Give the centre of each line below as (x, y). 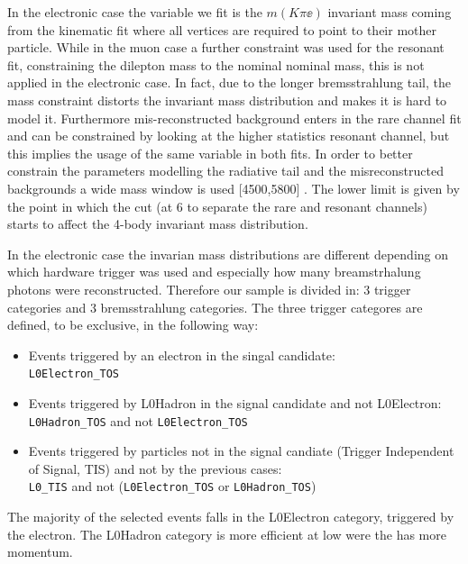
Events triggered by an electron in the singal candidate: (182, 355)
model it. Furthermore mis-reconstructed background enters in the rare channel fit (234, 118)
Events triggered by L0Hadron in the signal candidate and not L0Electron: (235, 402)
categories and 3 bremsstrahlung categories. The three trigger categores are (215, 307)
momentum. (40, 552)
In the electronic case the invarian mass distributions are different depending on (228, 254)
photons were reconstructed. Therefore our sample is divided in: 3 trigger (209, 289)
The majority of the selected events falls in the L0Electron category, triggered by (231, 517)
